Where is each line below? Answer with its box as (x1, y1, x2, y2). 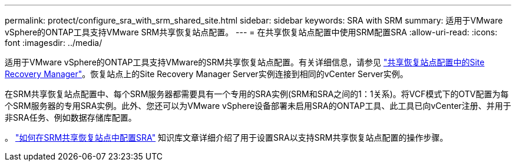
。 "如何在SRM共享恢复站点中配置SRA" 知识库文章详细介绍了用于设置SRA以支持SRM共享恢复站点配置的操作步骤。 (5, 132, 448, 142)
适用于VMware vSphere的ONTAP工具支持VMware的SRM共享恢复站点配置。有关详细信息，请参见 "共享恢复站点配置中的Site (5, 57, 485, 67)
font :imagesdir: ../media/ (5, 38, 102, 48)
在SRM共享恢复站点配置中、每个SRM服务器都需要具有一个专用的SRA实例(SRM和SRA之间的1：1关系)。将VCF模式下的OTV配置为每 (5, 89, 509, 99)
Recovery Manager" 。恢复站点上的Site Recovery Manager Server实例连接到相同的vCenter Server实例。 (5, 69, 408, 79)
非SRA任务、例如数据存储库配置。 (5, 112, 137, 122)
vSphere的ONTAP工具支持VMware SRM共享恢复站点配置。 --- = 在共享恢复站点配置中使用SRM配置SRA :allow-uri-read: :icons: (5, 27, 498, 37)
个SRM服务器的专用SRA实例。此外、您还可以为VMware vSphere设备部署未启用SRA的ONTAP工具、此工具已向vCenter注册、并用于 (5, 101, 511, 111)
